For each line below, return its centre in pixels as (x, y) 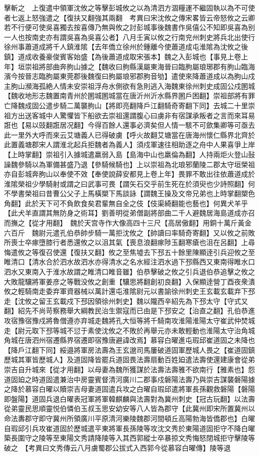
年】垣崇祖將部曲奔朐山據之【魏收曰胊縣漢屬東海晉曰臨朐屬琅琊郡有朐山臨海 (129, 66)
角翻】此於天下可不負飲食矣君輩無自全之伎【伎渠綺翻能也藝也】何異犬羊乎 (126, 203)
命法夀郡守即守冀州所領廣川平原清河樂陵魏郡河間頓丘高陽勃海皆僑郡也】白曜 (129, 418)
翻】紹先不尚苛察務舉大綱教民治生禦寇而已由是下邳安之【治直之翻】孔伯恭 (126, 311)
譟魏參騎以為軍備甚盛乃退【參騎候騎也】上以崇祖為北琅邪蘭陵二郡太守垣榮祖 (129, 164)
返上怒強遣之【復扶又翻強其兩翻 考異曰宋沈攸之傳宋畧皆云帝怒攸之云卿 (136, 17)
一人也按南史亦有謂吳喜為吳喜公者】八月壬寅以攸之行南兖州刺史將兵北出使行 (129, 37)
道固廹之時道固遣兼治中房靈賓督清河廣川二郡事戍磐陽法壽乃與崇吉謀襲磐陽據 (129, 379)
